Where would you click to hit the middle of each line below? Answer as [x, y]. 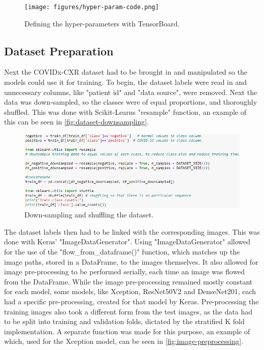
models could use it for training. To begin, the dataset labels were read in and [126, 82]
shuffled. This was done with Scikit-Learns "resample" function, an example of [125, 112]
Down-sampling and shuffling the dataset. [89, 215]
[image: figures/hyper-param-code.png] [92, 7]
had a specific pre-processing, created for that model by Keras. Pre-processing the [131, 301]
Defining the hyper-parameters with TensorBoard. [102, 23]
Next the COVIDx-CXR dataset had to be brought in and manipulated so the [126, 72]
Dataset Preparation [59, 51]
